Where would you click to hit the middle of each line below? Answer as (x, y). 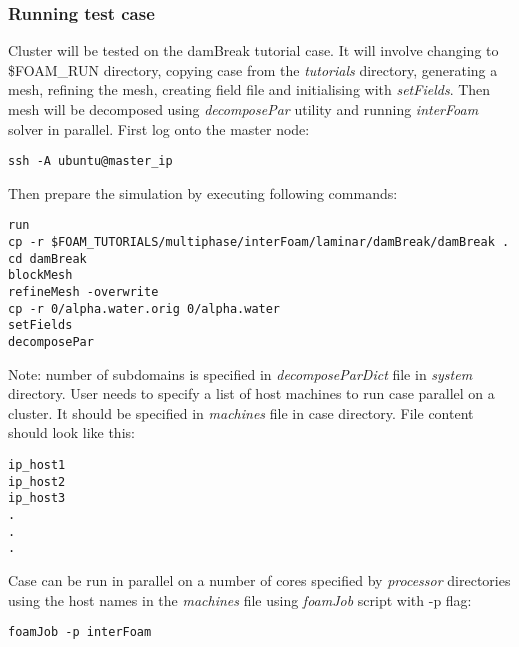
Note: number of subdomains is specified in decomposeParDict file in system (240, 373)
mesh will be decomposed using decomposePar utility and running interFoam (243, 109)
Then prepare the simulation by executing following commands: (203, 192)
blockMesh (40, 275)
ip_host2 (37, 481)
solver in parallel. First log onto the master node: (159, 128)
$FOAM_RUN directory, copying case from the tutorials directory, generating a (253, 69)
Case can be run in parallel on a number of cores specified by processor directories (259, 580)
